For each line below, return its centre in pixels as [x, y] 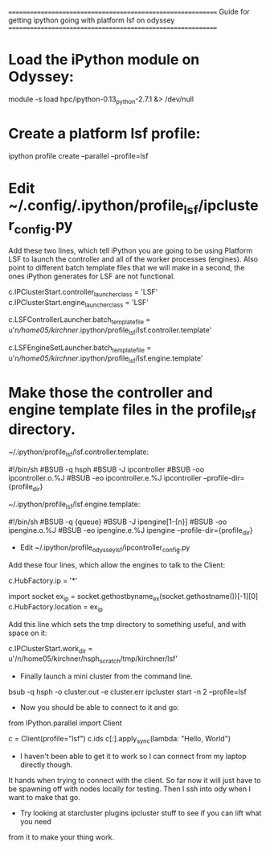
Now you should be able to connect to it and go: [99, 708]
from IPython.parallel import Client [65, 723]
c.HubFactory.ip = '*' [43, 581]
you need [36, 822]
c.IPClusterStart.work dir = [51, 649]
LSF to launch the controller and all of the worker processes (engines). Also [133, 259]
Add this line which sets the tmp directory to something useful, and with [127, 624]
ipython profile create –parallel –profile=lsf [78, 155]
